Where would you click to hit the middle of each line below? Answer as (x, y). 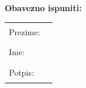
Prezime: (25, 32)
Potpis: (21, 72)
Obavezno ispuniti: (43, 8)
